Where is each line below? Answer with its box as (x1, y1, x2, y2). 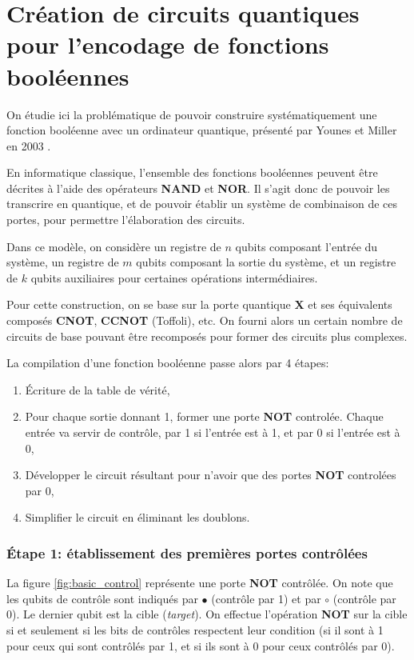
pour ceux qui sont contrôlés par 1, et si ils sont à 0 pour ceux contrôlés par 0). (6, 637, 395, 654)
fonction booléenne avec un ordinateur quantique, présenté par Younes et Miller (6, 122, 397, 138)
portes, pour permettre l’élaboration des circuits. (6, 211, 245, 228)
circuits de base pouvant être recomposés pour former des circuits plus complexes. (6, 327, 408, 344)
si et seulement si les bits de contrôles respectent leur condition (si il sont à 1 (6, 621, 384, 638)
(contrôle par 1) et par (211, 590, 321, 606)
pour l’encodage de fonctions (6, 28, 329, 61)
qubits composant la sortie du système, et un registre (136, 254, 396, 270)
